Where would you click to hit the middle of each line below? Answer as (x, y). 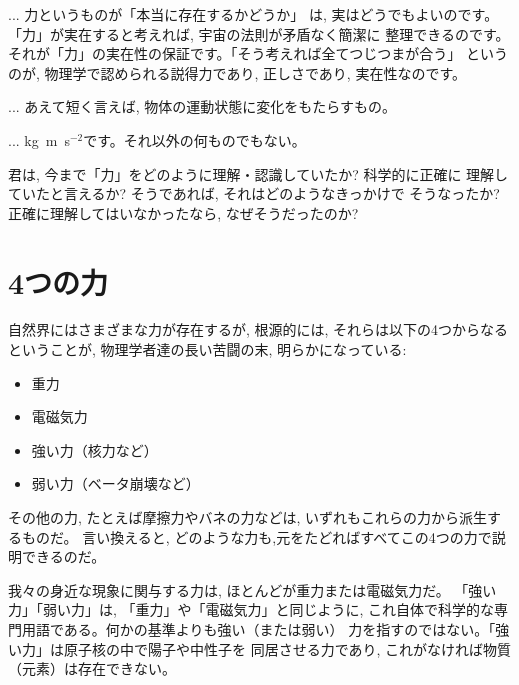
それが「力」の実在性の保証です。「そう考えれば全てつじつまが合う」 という (258, 53)
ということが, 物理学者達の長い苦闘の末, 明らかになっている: (207, 349)
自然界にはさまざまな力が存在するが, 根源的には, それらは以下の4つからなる (258, 329)
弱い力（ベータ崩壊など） (115, 483)
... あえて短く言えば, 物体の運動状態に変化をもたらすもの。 (202, 106)
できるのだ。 (63, 556)
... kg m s (39, 139)
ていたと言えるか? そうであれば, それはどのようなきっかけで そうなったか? (254, 193)
